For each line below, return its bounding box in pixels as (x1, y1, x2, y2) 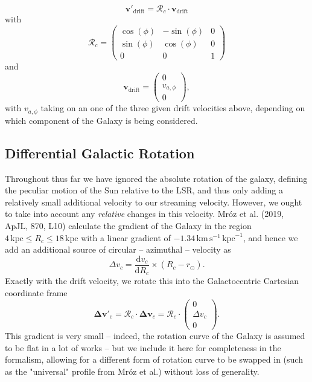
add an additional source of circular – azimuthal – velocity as (5, 243, 231, 256)
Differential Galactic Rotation (5, 143, 195, 162)
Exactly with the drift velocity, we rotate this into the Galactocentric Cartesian (5, 274, 299, 287)
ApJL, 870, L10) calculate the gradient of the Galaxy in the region (5, 219, 252, 232)
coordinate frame (5, 286, 68, 299)
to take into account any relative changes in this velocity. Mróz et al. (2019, (5, 207, 284, 220)
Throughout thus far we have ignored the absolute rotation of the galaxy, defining (5, 172, 308, 184)
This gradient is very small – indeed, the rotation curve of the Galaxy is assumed (5, 329, 305, 342)
